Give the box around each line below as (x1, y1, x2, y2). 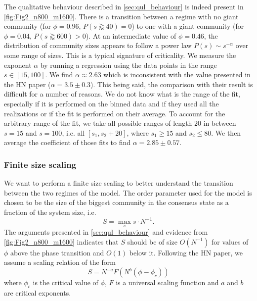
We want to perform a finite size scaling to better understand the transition (4, 178, 233, 188)
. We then (211, 127, 241, 138)
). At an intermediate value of (86, 30, 176, 41)
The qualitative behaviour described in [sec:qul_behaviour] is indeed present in (4, 1, 244, 11)
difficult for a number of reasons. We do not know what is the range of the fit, (4, 89, 240, 99)
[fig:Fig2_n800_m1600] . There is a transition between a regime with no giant (4, 11, 239, 21)
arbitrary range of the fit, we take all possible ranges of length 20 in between (4, 118, 236, 128)
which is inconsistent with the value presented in (103, 69, 251, 80)
